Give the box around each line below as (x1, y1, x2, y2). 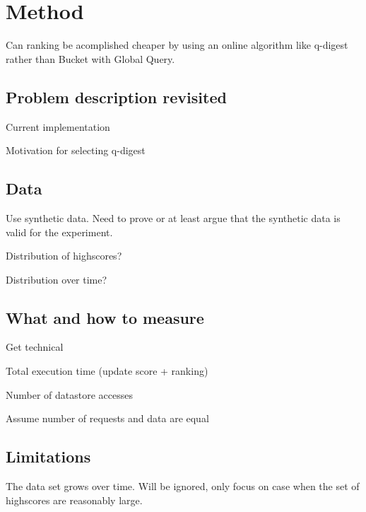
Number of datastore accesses (6, 387, 134, 402)
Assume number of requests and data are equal (6, 411, 209, 426)
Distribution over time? (6, 272, 107, 286)
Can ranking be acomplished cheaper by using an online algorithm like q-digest (6, 37, 348, 52)
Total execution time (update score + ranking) (6, 363, 208, 378)
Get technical (6, 339, 64, 354)
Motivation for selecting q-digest (6, 143, 146, 158)
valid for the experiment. (6, 224, 113, 239)
